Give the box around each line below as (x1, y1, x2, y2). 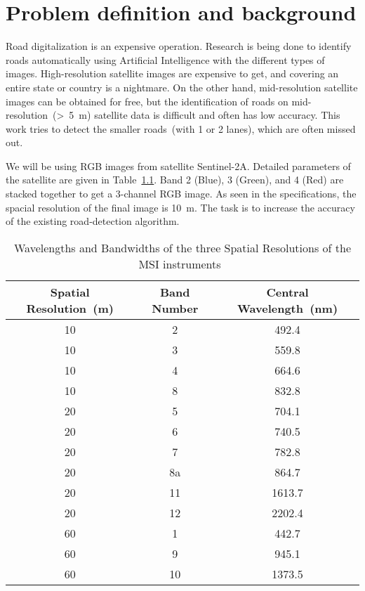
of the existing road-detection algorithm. (6, 214, 180, 228)
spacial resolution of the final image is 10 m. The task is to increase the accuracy (6, 200, 355, 214)
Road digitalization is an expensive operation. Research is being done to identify (6, 39, 352, 53)
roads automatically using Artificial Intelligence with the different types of (6, 52, 325, 67)
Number (152, 299, 199, 316)
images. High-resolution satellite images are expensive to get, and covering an (6, 66, 339, 81)
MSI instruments (138, 255, 221, 272)
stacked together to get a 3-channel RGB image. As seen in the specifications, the (6, 186, 357, 201)
